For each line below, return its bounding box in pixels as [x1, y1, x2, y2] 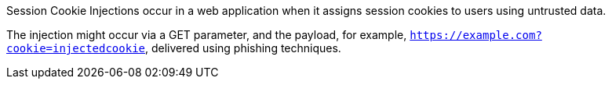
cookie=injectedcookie [6, 42, 146, 55]
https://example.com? [410, 29, 542, 41]
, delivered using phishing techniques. [145, 41, 341, 55]
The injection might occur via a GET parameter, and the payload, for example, [6, 28, 407, 41]
